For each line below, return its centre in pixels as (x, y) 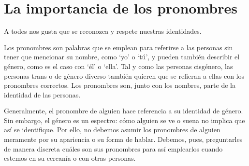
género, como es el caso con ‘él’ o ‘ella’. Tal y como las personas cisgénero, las (118, 66)
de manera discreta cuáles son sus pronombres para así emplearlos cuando (113, 148)
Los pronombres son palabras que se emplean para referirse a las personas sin (118, 47)
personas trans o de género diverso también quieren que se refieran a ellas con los (124, 76)
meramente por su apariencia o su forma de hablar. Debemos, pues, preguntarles (123, 139)
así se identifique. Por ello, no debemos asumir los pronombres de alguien (112, 130)
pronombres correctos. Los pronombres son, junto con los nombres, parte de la (120, 85)
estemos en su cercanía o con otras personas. (70, 158)
